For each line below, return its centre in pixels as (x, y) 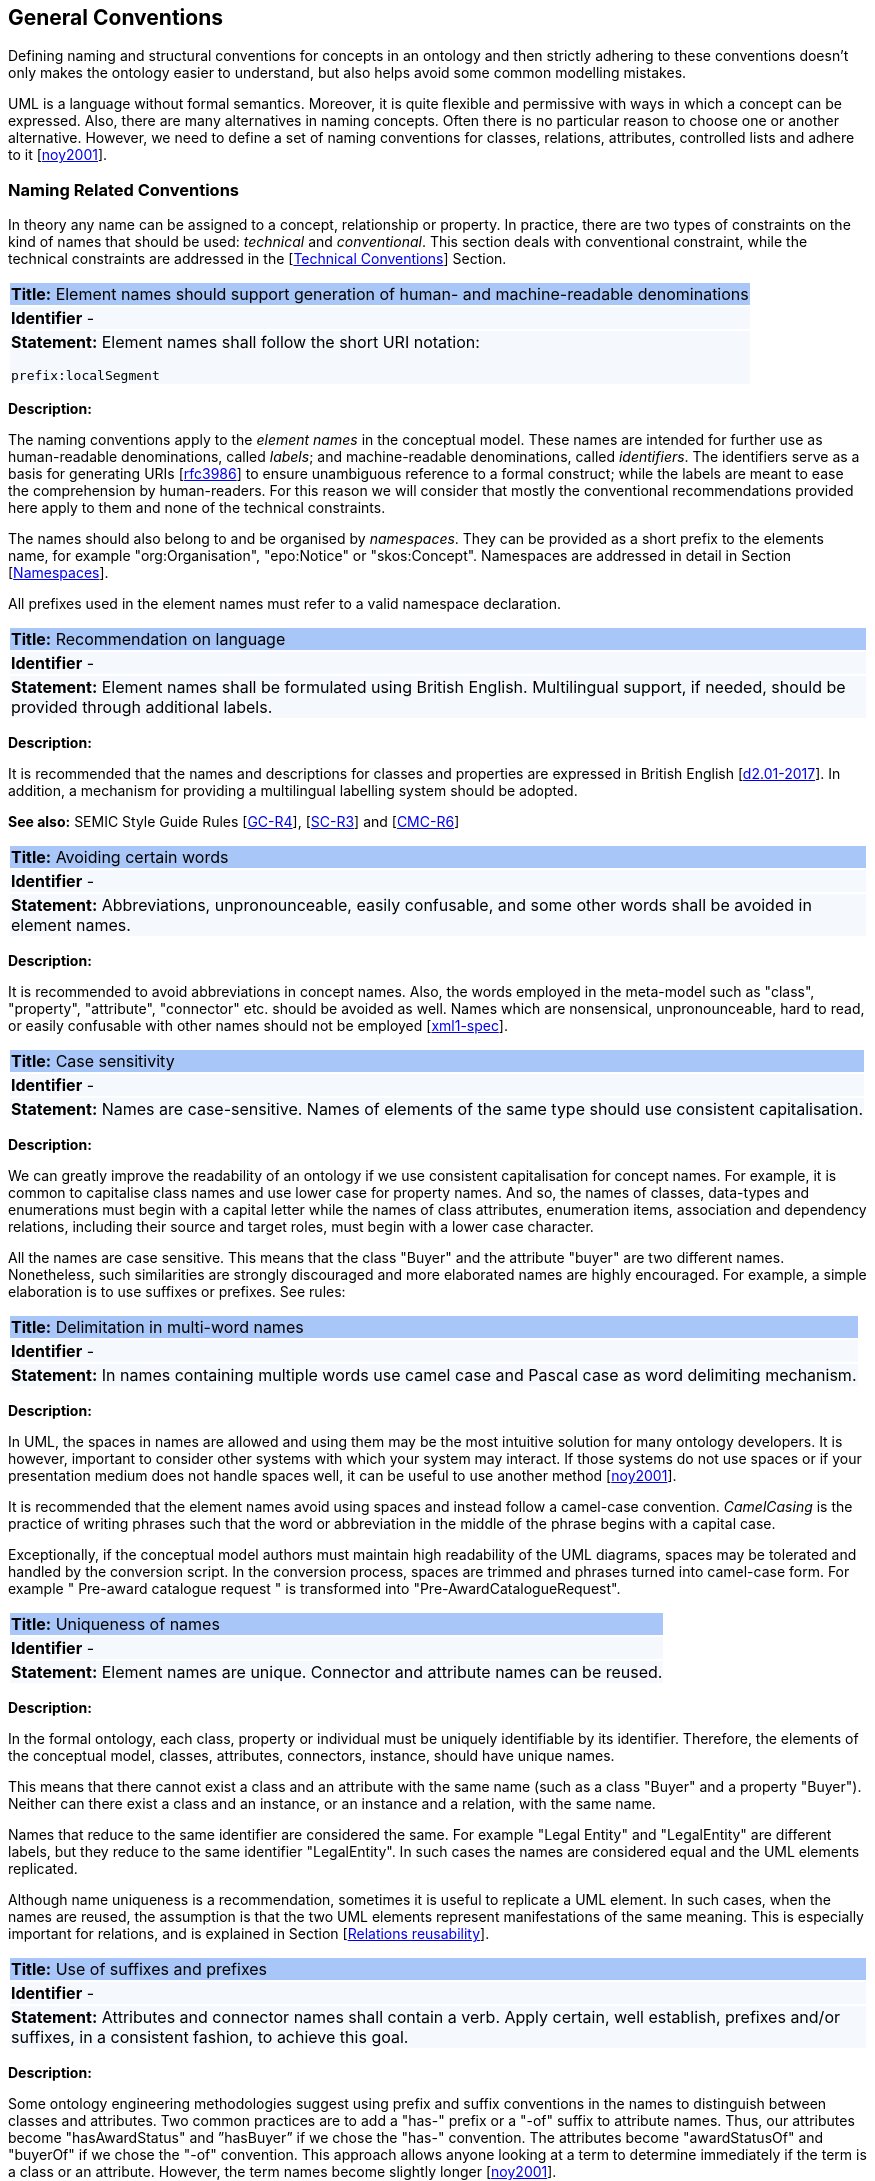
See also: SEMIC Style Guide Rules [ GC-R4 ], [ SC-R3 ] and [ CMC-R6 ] (234, 822)
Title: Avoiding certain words (120, 857)
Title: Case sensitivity (93, 1061)
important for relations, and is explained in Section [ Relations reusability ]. (249, 1934)
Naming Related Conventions (123, 189)
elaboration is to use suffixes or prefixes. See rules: (177, 1292)
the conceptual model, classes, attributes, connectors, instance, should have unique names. (311, 1756)
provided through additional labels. (142, 707)
